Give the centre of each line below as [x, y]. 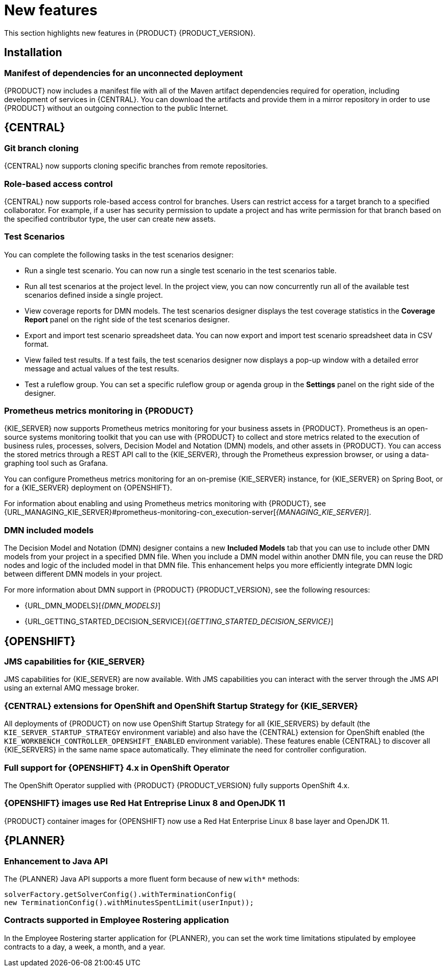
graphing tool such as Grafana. [56, 463]
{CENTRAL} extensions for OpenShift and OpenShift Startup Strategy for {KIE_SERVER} [181, 706]
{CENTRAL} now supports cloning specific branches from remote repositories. [136, 166]
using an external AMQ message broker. [72, 688]
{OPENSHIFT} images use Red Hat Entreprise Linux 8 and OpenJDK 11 [145, 803]
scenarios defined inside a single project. [94, 295]
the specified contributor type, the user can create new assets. [110, 219]
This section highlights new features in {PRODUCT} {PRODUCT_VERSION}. [130, 33]
